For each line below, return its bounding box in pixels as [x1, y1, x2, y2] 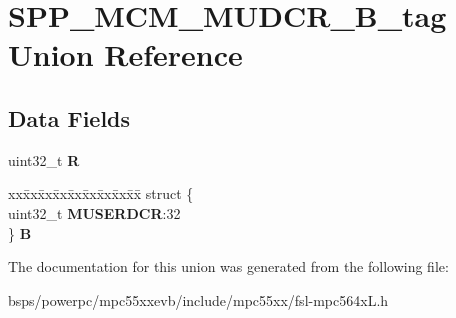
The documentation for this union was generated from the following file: [8, 256, 449, 277]
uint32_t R [8, 149, 80, 170]
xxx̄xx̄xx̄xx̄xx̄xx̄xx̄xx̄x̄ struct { [8, 183, 194, 204]
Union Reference [8, 34, 243, 75]
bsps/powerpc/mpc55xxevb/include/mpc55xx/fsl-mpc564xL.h [8, 289, 389, 310]
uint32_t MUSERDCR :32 [8, 202, 181, 223]
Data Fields [8, 102, 131, 133]
